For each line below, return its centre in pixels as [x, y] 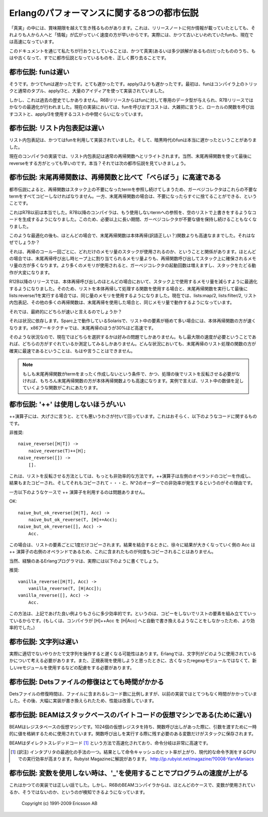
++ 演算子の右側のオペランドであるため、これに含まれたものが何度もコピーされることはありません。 [112, 552]
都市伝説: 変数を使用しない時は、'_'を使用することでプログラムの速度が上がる [129, 773]
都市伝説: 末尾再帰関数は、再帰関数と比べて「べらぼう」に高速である [115, 177]
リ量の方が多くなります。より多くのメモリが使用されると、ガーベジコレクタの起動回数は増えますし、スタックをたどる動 [133, 265]
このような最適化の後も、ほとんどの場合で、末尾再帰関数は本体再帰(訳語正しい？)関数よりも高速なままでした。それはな [132, 235]
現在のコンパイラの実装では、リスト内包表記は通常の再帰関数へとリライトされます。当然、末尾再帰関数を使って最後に [131, 156]
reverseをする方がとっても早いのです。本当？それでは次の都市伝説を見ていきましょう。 [99, 163]
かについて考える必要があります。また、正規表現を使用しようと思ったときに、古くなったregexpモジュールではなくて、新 [133, 661]
